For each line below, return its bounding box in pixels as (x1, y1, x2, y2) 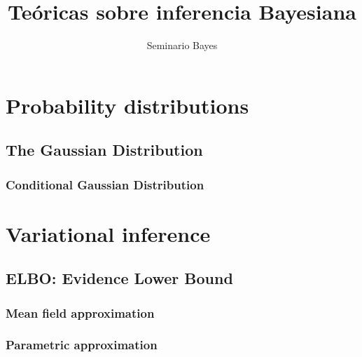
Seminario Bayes (146, 38, 218, 53)
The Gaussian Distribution (6, 139, 203, 161)
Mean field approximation (6, 304, 155, 321)
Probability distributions (6, 90, 249, 119)
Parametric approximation (6, 336, 158, 353)
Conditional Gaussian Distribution (6, 175, 204, 193)
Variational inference (6, 219, 211, 248)
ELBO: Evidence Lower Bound (6, 267, 233, 289)
